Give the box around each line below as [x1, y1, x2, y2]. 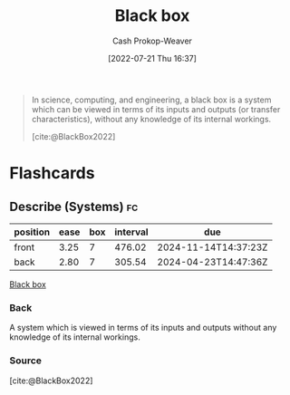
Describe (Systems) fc [9, 198, 139, 214]
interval [114, 226, 149, 238]
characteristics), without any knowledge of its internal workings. [31, 113, 272, 124]
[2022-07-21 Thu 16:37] [107, 53, 198, 63]
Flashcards [9, 163, 95, 184]
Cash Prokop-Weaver [111, 35, 193, 46]
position [14, 226, 51, 238]
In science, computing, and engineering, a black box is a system [31, 94, 272, 105]
